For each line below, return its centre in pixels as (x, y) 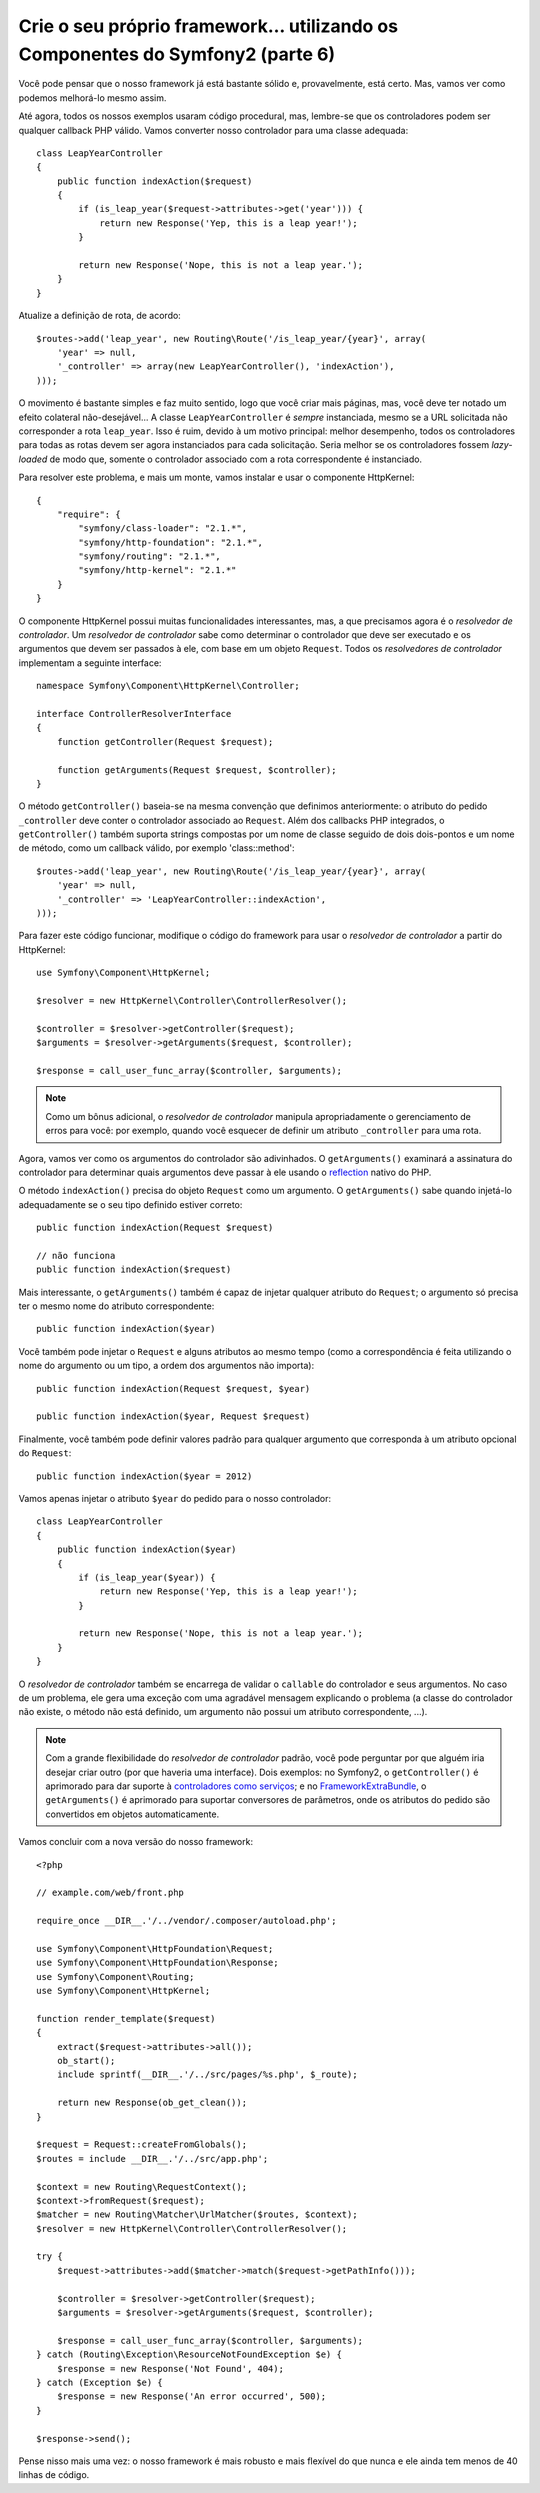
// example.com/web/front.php (110, 1893)
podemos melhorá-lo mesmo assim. (92, 97)
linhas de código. (54, 2475)
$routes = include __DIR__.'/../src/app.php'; (152, 2158)
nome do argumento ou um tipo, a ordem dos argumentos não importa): (166, 1366)
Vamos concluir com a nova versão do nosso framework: (136, 1842)
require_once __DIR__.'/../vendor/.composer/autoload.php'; (186, 1921)
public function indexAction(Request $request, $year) (173, 1388)
